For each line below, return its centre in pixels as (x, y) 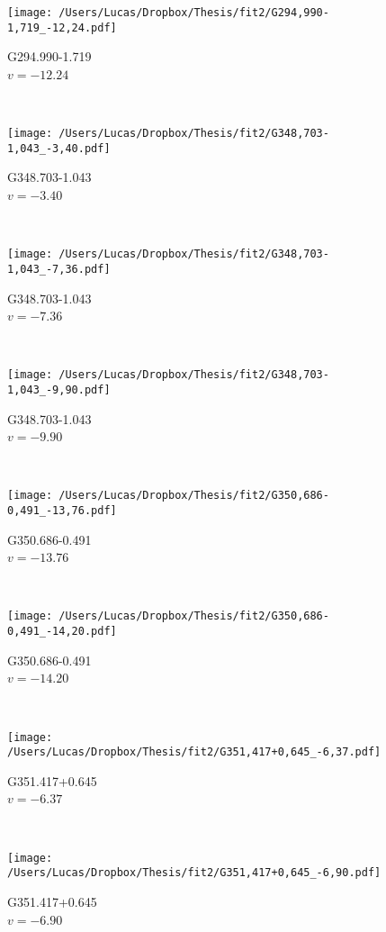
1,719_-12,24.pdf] (62, 27)
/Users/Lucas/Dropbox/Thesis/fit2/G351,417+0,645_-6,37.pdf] (194, 752)
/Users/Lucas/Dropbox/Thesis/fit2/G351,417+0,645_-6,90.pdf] (194, 873)
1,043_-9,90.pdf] (59, 389)
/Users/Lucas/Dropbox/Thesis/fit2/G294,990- (194, 13)
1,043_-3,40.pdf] (59, 148)
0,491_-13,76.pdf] (62, 511)
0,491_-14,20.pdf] (62, 632)
